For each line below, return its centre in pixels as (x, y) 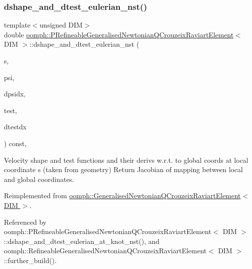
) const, (15, 143)
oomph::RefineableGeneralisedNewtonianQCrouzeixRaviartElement (105, 251)
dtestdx (15, 127)
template (17, 25)
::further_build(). (30, 260)
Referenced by (25, 222)
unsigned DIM (61, 25)
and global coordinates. (39, 179)
